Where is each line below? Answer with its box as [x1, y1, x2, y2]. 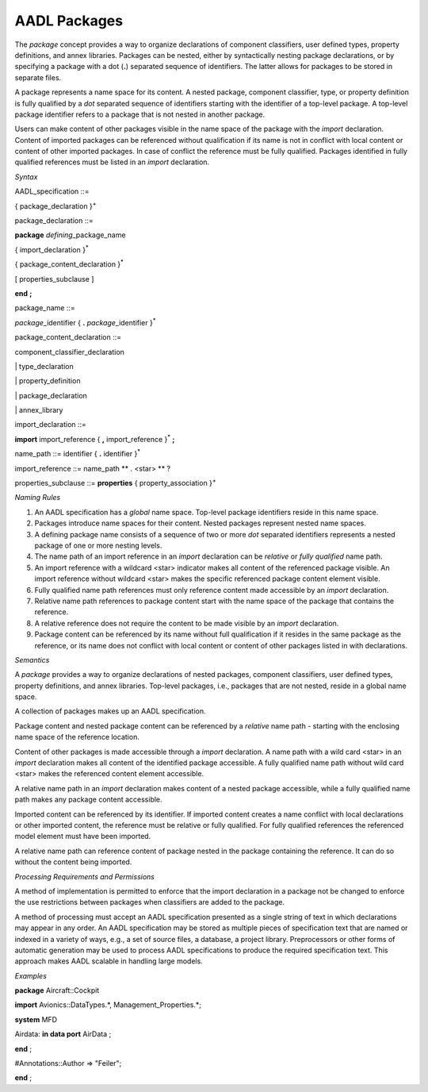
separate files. [14, 72, 62, 83]
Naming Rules [14, 493, 61, 502]
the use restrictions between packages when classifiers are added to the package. [14, 898, 285, 907]
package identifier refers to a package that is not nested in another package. [14, 110, 266, 119]
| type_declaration [14, 361, 75, 371]
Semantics [14, 655, 50, 664]
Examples [14, 971, 48, 980]
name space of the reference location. [14, 732, 140, 742]
